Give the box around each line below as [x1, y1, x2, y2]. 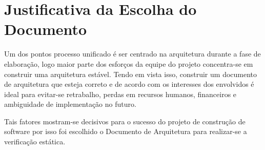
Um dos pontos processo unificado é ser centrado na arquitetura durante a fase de [4, 48, 261, 59]
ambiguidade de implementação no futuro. [4, 99, 136, 109]
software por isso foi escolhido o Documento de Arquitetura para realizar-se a [4, 126, 247, 137]
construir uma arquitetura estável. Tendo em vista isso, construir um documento [4, 68, 257, 79]
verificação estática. [4, 136, 66, 147]
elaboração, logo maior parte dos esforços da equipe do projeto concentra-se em [4, 58, 253, 69]
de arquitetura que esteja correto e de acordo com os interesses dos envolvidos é [4, 79, 254, 89]
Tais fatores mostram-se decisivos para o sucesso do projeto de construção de [4, 116, 246, 126]
